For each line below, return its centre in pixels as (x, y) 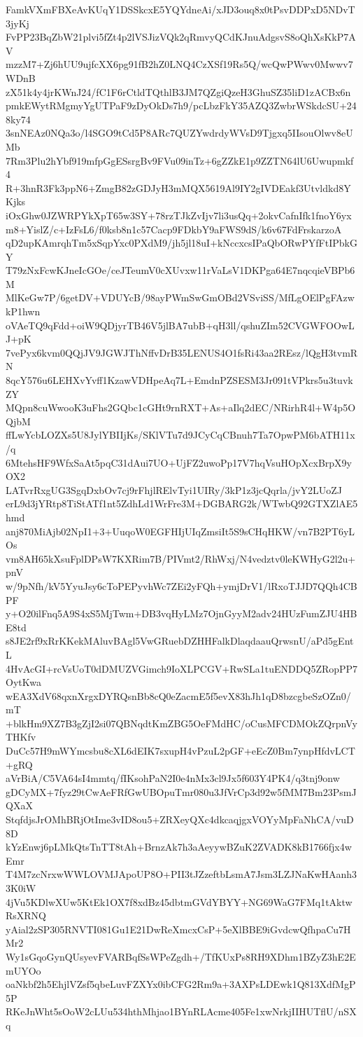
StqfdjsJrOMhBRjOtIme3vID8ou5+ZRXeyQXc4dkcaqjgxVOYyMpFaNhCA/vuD (180, 819)
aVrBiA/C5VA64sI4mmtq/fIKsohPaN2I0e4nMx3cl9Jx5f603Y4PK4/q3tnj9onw (173, 778)
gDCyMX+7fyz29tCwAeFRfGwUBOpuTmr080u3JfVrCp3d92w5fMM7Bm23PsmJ (181, 791)
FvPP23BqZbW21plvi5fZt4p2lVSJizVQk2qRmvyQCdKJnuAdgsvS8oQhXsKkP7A (181, 37)
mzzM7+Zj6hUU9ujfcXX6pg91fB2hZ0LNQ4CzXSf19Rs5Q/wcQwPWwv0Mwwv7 (179, 64)
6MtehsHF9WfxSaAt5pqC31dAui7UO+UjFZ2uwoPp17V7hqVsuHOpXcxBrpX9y (179, 462)
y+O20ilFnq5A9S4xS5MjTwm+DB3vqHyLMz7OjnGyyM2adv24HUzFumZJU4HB (181, 613)
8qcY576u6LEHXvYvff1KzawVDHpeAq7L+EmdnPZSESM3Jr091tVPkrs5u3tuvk (179, 380)
